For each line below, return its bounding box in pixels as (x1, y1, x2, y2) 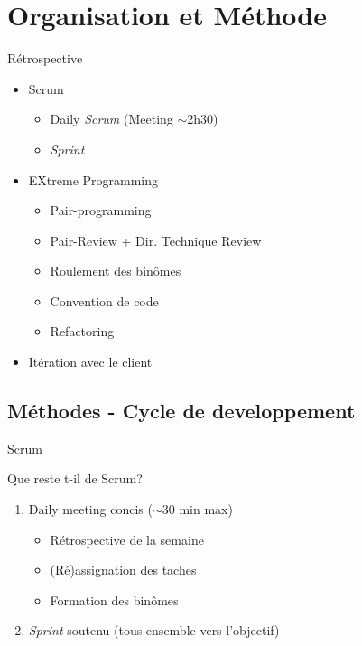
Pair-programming (50, 201, 152, 220)
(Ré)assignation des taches (50, 560, 197, 579)
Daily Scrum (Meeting (50, 109, 173, 128)
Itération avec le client (28, 352, 153, 371)
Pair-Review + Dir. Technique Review (50, 230, 262, 249)
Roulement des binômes (50, 261, 181, 280)
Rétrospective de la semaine (50, 529, 204, 548)
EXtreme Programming (28, 170, 159, 189)
